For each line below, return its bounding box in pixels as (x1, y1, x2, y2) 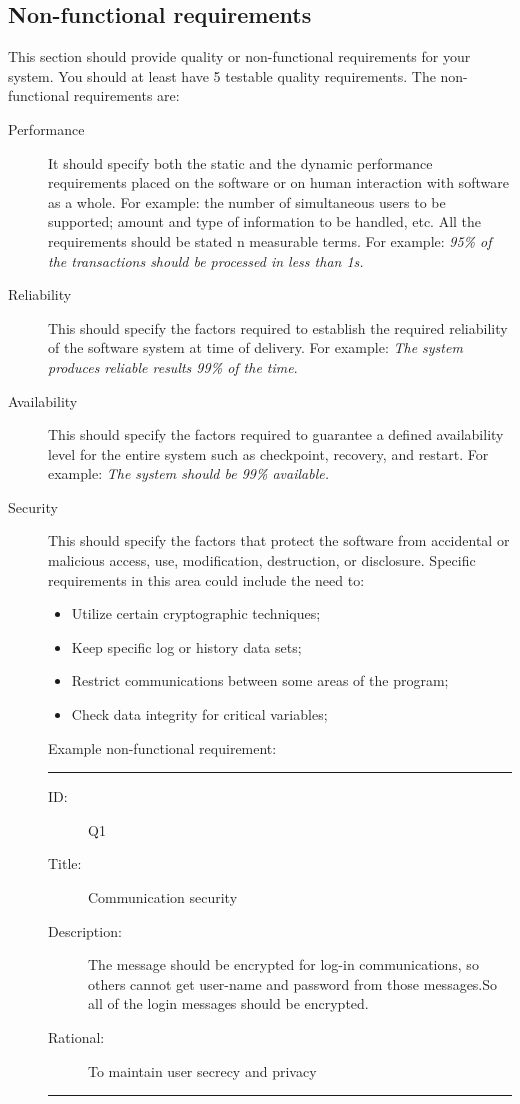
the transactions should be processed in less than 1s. (48, 250, 364, 271)
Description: (48, 920, 122, 941)
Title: (48, 853, 82, 874)
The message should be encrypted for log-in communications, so (88, 954, 479, 975)
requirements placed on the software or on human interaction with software (48, 172, 509, 193)
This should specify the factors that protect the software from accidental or (48, 530, 510, 551)
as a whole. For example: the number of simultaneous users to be (48, 191, 446, 212)
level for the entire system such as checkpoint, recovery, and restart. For (48, 443, 489, 464)
